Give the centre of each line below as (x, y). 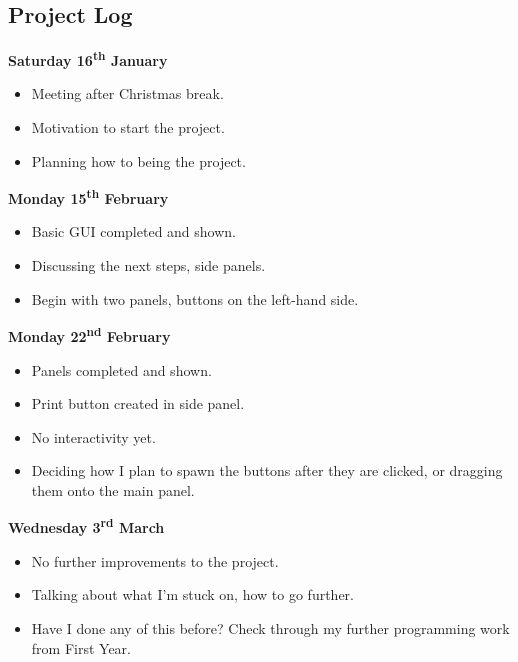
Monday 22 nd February (89, 334)
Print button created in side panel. (138, 403)
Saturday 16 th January (88, 58)
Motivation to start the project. (128, 127)
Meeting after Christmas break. (127, 93)
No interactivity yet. (93, 436)
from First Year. (81, 647)
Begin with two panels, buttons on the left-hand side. (195, 298)
